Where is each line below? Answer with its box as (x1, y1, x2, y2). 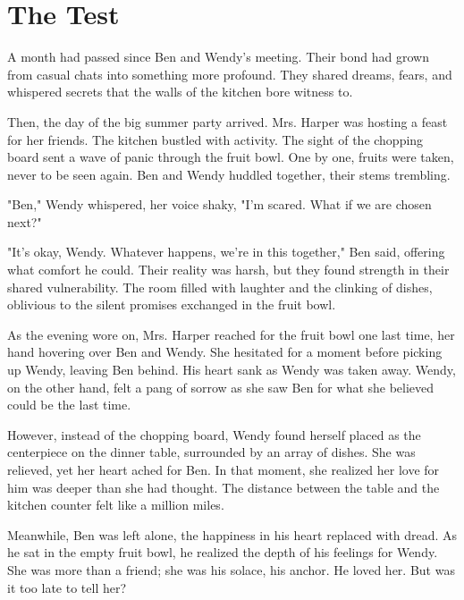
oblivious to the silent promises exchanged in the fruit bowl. (7, 295, 336, 314)
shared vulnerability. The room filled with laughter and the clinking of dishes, (7, 277, 433, 296)
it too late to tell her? (7, 578, 127, 596)
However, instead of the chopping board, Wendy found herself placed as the (7, 425, 421, 444)
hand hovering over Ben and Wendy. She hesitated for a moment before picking (7, 342, 443, 361)
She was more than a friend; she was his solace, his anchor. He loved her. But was (7, 560, 455, 579)
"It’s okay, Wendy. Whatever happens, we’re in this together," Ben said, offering (7, 242, 445, 261)
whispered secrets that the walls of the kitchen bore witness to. (7, 82, 353, 101)
